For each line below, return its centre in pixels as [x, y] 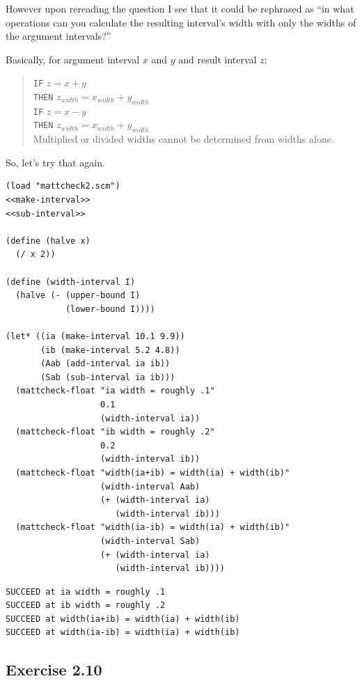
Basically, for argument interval [73, 59]
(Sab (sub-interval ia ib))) [108, 377]
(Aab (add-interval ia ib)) [105, 364]
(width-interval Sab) [150, 541]
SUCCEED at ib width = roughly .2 [86, 605]
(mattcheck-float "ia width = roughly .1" [115, 391]
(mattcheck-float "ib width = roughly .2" [115, 432]
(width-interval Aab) [150, 486]
